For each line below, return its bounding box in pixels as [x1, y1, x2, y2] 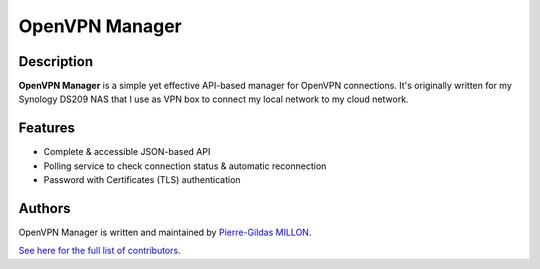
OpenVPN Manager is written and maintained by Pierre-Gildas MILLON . [18, 226, 312, 239]
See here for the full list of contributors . [18, 245, 181, 257]
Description [18, 53, 94, 70]
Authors [18, 200, 71, 217]
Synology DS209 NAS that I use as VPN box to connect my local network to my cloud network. [18, 93, 409, 105]
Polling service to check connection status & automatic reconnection [43, 160, 327, 172]
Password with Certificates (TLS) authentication [43, 174, 241, 186]
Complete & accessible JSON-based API [43, 146, 211, 158]
